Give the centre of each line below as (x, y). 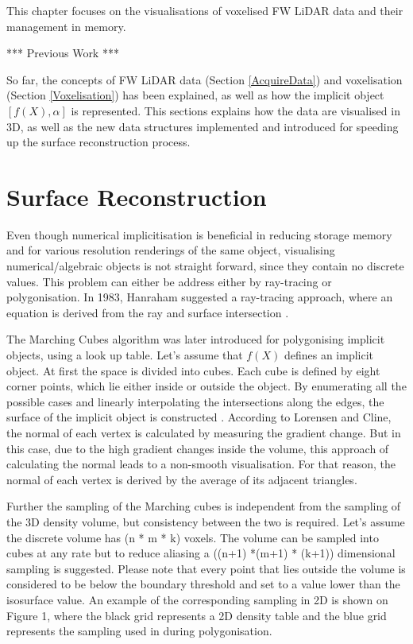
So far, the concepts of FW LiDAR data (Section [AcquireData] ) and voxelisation (205, 79)
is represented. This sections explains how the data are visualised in (235, 110)
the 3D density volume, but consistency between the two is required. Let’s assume (206, 521)
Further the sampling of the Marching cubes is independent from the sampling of (204, 506)
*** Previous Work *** (63, 53)
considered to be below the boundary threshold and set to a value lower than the (203, 584)
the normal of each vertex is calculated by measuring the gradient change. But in (204, 433)
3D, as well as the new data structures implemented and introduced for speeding (203, 126)
